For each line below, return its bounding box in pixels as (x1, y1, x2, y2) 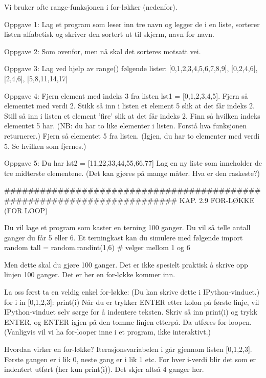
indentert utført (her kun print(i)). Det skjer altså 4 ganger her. (4, 364, 204, 374)
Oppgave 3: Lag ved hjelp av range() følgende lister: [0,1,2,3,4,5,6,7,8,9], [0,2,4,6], (4, 63, 258, 74)
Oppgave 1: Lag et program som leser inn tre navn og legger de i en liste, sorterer (4, 18, 260, 29)
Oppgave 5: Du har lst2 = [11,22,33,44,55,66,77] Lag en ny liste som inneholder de (4, 158, 262, 168)
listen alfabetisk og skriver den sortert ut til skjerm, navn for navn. (4, 29, 214, 39)
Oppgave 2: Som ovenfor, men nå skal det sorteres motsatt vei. (4, 46, 201, 56)
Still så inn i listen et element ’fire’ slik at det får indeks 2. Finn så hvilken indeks (4, 110, 260, 121)
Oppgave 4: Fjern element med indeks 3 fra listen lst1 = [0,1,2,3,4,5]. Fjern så (4, 90, 248, 101)
